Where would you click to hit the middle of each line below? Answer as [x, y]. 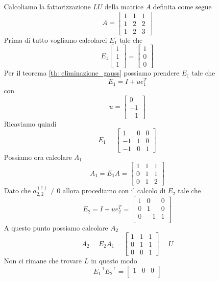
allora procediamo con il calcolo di [114, 191]
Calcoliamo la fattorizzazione [47, 6]
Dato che [17, 191]
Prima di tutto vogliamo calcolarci [56, 39]
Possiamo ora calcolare [38, 157]
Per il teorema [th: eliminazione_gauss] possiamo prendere [92, 73]
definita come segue [182, 6]
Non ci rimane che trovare [43, 261]
